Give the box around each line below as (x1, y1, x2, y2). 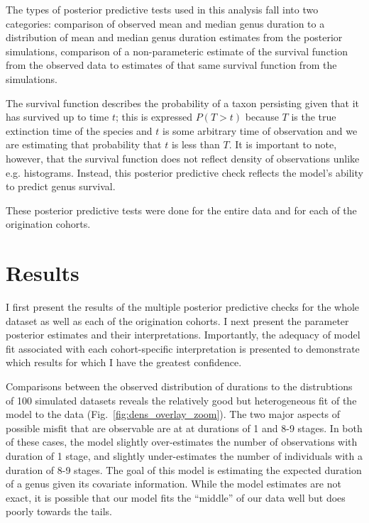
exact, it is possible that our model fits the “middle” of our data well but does (6, 490, 346, 505)
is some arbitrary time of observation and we (163, 123, 358, 138)
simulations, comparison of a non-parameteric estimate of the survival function (6, 43, 348, 58)
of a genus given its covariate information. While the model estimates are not (6, 476, 341, 491)
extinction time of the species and (6, 123, 153, 138)
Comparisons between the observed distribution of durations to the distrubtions (6, 379, 353, 393)
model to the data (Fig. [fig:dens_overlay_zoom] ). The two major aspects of (6, 407, 341, 422)
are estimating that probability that (6, 137, 162, 152)
